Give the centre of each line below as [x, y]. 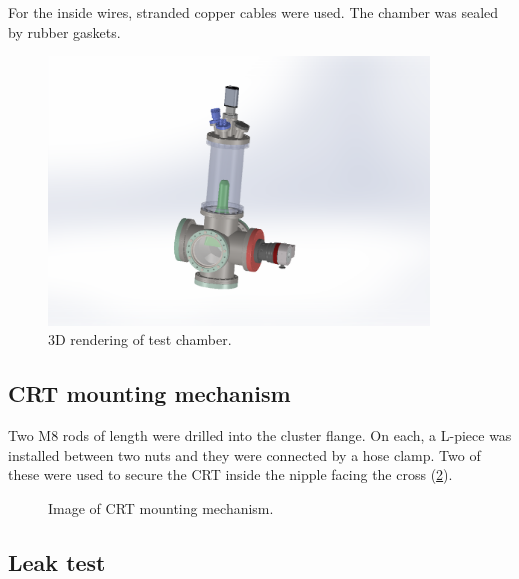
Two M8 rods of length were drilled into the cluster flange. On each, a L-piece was [260, 435]
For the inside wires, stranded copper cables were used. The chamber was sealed [253, 12]
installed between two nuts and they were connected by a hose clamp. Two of [244, 454]
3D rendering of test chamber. [140, 339]
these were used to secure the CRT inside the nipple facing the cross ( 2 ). [230, 474]
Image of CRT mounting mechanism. [161, 507]
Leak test [57, 561]
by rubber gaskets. [64, 31]
